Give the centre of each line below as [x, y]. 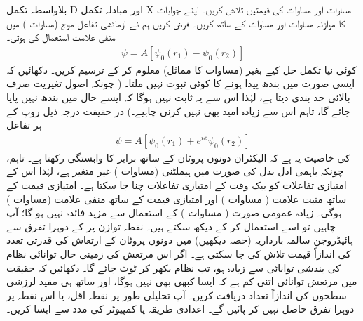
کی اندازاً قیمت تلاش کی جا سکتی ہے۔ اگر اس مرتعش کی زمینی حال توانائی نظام [179, 253]
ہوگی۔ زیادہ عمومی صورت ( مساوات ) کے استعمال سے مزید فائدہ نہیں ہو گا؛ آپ [174, 212]
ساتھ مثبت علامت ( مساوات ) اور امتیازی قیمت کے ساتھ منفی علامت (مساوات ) [177, 198]
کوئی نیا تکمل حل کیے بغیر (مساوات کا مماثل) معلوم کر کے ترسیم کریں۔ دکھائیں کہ [182, 69]
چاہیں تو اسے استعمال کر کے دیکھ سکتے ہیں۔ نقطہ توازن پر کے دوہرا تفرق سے [171, 226]
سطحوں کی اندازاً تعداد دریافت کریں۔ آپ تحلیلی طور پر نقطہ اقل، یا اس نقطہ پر [177, 295]
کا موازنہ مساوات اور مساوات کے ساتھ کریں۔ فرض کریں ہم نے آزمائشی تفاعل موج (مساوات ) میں [176, 23]
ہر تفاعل [24, 125]
